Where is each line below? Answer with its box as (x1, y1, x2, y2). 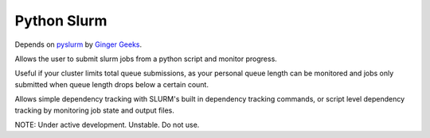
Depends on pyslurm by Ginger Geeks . (14, 40, 143, 49)
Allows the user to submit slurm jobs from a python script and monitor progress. (14, 54, 278, 63)
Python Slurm (14, 12, 107, 29)
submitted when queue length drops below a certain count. (14, 79, 209, 89)
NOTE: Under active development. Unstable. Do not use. (14, 120, 200, 129)
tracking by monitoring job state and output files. (14, 105, 174, 115)
